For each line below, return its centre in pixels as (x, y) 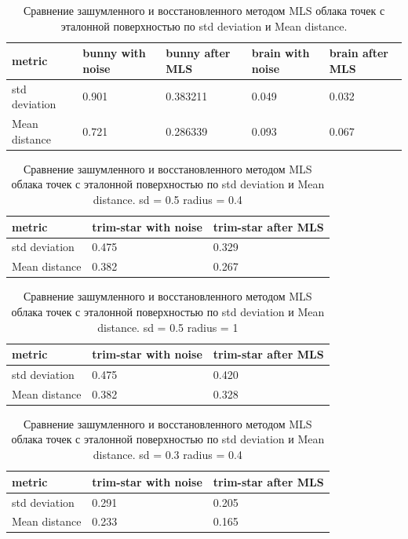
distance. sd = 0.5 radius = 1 (168, 327)
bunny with (114, 53)
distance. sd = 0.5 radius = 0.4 (168, 199)
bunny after (198, 53)
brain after (359, 53)
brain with (280, 53)
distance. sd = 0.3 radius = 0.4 (168, 455)
